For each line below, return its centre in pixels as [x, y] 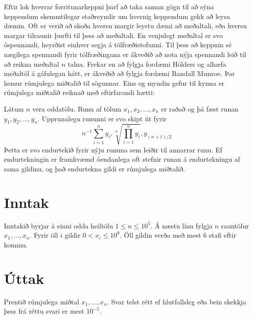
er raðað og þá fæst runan [200, 108]
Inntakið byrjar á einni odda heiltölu [58, 225]
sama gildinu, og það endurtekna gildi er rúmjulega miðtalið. [95, 169]
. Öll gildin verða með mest [160, 235]
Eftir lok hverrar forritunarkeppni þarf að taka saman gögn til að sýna [109, 6]
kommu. [16, 244]
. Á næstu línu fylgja [181, 225]
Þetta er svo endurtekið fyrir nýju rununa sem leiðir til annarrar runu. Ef [113, 149]
